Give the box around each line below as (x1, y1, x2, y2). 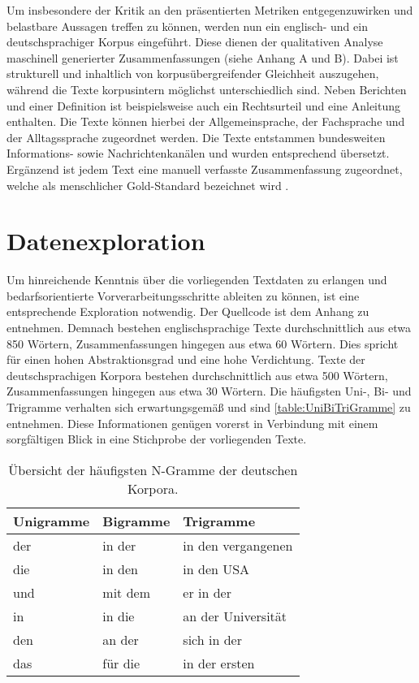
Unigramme (13, 511, 90, 530)
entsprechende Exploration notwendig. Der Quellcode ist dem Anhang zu (6, 303, 369, 320)
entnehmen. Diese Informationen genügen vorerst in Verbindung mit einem (6, 414, 378, 431)
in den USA (183, 559, 250, 578)
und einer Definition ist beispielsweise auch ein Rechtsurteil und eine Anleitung (6, 97, 401, 114)
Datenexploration (6, 224, 205, 257)
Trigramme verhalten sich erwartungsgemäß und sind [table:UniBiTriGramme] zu (6, 399, 411, 415)
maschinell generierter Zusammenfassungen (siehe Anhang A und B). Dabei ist (6, 49, 399, 66)
